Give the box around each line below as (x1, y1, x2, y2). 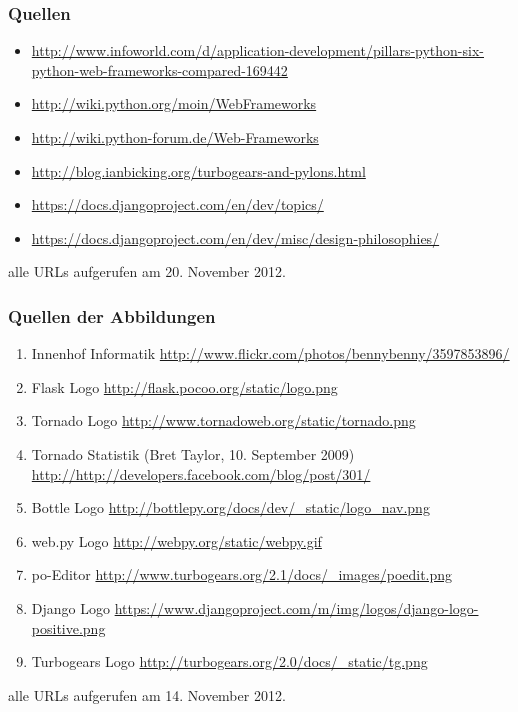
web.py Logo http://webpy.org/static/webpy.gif (31, 530, 322, 551)
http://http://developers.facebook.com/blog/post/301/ (31, 463, 371, 484)
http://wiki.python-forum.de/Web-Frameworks (31, 127, 319, 147)
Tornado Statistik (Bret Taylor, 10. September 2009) (31, 443, 355, 464)
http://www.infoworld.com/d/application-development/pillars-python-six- (31, 40, 484, 61)
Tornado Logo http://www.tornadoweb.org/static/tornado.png (31, 410, 416, 431)
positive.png (31, 617, 106, 638)
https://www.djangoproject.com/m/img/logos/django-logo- (114, 597, 479, 618)
